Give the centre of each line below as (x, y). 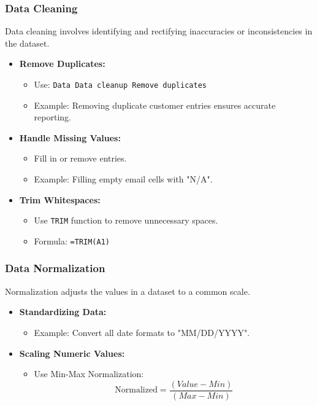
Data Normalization (55, 268)
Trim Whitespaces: (60, 199)
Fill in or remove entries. (80, 158)
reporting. (52, 117)
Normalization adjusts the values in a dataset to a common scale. (128, 291)
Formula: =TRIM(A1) (72, 240)
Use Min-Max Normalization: (89, 374)
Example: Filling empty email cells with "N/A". (123, 179)
